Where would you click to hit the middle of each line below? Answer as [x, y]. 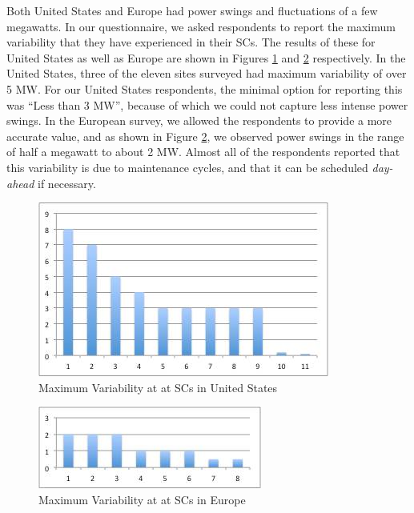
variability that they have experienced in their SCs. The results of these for [191, 42]
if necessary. [67, 183]
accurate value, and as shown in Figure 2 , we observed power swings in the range [205, 136]
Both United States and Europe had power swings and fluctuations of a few [192, 10]
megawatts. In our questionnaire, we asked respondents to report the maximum [201, 26]
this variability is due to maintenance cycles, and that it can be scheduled [187, 167]
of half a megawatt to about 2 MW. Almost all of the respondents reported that [203, 152]
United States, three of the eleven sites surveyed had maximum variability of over [207, 73]
